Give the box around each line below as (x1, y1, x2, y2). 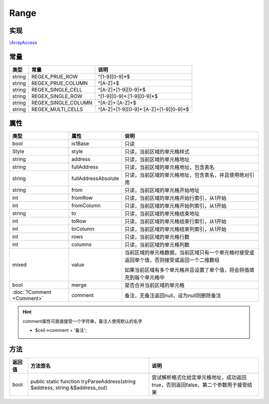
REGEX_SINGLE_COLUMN (31, 99, 93, 106)
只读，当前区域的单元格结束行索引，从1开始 (125, 218, 227, 225)
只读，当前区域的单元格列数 (125, 242, 190, 249)
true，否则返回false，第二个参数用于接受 (151, 382, 248, 389)
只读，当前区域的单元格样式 (125, 148, 190, 155)
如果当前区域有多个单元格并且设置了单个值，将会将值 (125, 267, 250, 273)
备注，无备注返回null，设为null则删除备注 (125, 292, 221, 299)
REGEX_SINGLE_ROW (31, 93, 83, 100)
